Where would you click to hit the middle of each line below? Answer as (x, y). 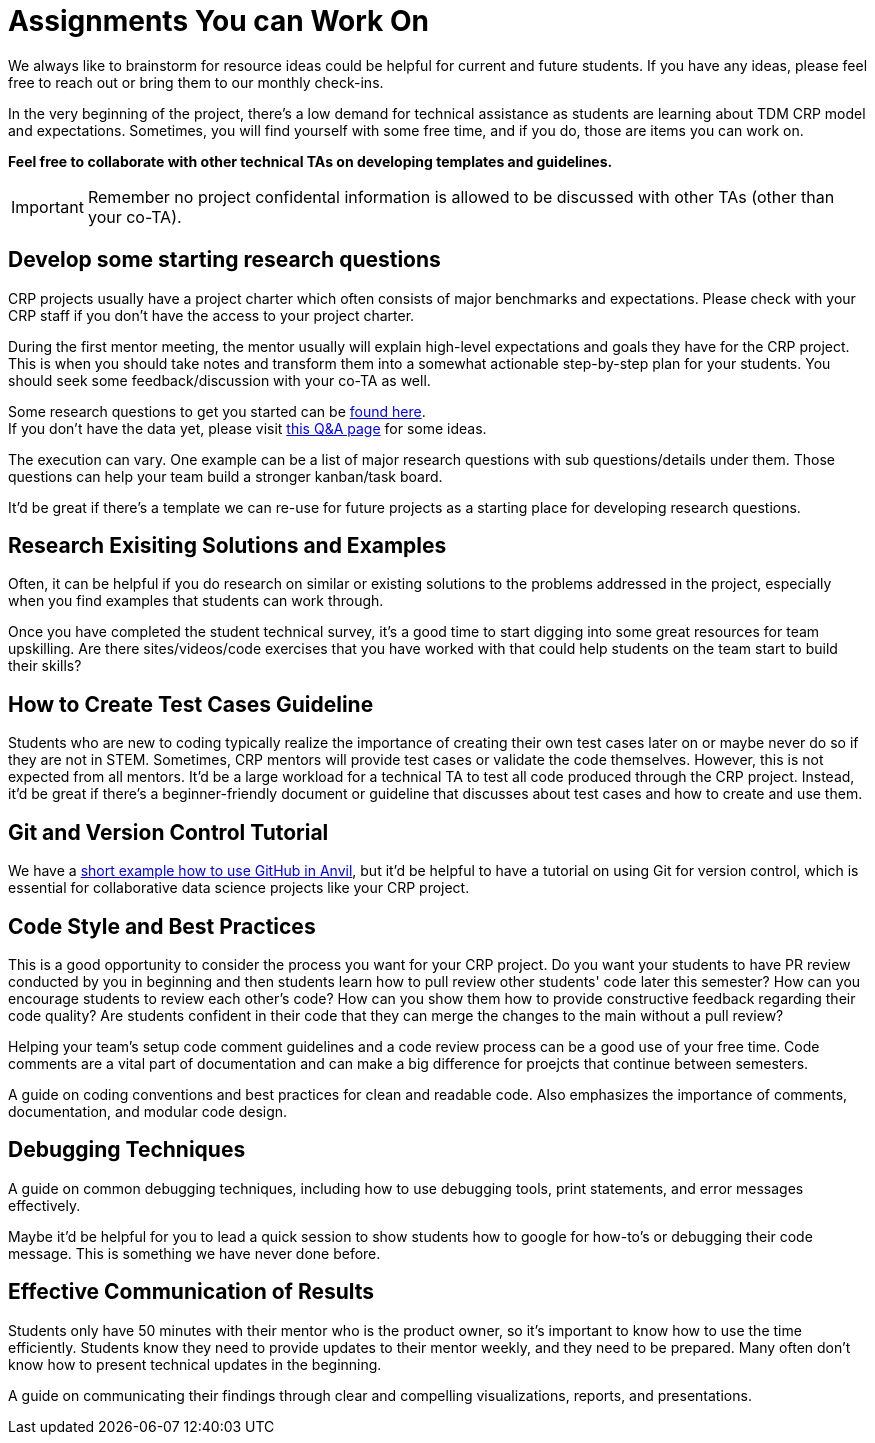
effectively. (44, 1205)
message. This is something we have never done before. (194, 1253)
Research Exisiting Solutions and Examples (227, 546)
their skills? (45, 666)
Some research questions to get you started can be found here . (217, 411)
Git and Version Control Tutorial (168, 832)
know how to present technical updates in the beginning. (195, 1364)
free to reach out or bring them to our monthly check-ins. (196, 82)
